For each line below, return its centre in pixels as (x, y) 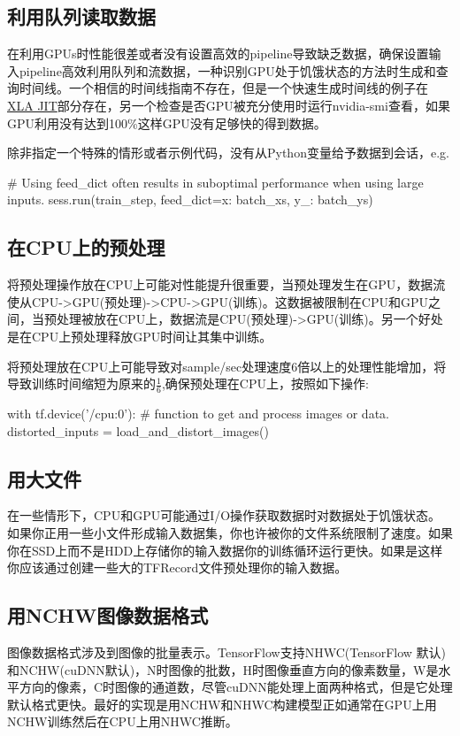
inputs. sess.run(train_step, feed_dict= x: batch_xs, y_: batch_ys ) (190, 199)
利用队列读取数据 (81, 16)
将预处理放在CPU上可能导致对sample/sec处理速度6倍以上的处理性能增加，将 (227, 366)
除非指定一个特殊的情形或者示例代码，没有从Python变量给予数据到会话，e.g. (228, 153)
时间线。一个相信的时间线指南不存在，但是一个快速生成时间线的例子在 (223, 88)
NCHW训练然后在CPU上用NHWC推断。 (123, 721)
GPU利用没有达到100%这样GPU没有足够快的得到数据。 (167, 123)
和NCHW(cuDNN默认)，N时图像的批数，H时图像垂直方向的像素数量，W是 (223, 669)
